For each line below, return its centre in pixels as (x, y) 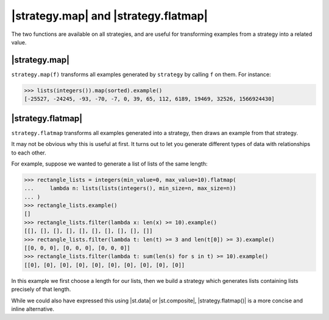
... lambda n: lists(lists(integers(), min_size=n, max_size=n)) (130, 188)
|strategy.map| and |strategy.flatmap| (110, 16)
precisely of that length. (41, 290)
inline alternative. (33, 309)
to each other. (29, 153)
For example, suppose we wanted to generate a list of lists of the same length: (109, 164)
